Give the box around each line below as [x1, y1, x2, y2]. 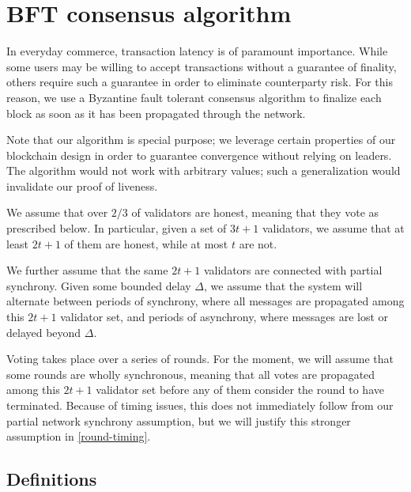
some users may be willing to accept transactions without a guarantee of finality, [6, 58, 397, 74]
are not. [239, 235, 277, 252]
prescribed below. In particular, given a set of [6, 220, 227, 237]
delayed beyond [6, 324, 81, 340]
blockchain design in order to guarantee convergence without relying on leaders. [6, 146, 392, 163]
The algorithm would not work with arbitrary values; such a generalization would [6, 162, 401, 179]
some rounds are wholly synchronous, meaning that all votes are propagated [6, 365, 375, 382]
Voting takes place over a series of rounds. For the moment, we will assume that [6, 350, 394, 367]
